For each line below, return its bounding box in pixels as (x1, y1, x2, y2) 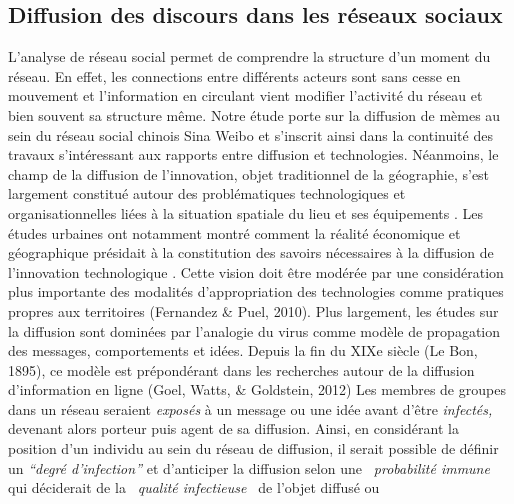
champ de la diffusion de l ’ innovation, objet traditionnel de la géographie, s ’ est (8, 163, 490, 184)
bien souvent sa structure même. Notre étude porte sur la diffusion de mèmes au (8, 104, 501, 125)
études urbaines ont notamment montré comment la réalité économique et (8, 222, 461, 243)
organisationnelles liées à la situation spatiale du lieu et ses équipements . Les (8, 202, 483, 223)
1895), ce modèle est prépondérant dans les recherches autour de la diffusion (8, 359, 475, 380)
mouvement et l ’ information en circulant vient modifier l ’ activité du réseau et (8, 85, 483, 106)
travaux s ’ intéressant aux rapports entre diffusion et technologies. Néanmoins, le (8, 144, 499, 165)
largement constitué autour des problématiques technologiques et (8, 183, 406, 204)
